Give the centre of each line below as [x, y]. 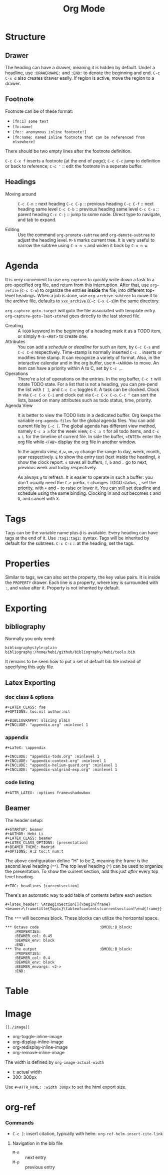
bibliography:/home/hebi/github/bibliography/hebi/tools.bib [70, 652]
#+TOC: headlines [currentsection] [42, 886]
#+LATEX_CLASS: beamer [29, 838]
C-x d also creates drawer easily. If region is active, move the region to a [80, 78]
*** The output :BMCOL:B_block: [69, 949]
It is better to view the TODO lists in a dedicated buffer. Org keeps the [89, 415]
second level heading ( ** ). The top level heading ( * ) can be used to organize [84, 866]
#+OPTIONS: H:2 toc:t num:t [34, 851]
